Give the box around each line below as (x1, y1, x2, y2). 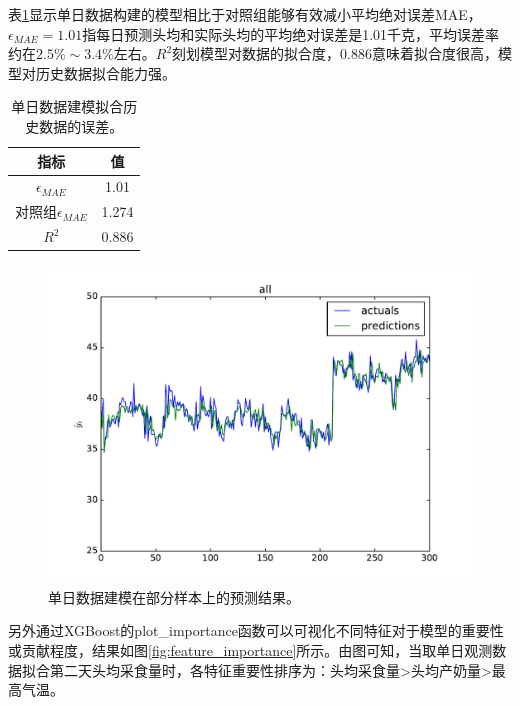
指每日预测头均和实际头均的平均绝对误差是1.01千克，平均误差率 (82, 23, 500, 44)
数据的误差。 (39, 115, 124, 136)
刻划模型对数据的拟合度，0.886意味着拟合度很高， (172, 43, 498, 64)
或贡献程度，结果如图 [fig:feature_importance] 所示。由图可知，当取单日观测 (8, 639, 493, 660)
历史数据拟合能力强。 (35, 62, 176, 83)
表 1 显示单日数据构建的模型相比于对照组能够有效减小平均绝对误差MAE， (8, 4, 482, 24)
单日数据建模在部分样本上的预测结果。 (48, 586, 300, 607)
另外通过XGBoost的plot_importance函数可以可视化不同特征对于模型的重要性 (8, 620, 504, 641)
